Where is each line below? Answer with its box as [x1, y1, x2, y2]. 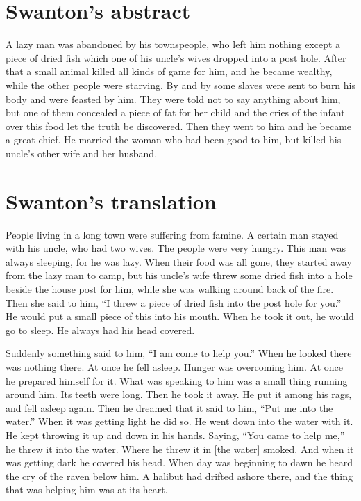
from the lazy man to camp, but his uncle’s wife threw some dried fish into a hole [6, 268, 353, 283]
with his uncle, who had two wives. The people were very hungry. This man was [6, 241, 346, 255]
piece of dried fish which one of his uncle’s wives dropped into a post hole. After [6, 50, 346, 65]
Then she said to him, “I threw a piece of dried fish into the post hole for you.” [6, 295, 342, 310]
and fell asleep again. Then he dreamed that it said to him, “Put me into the [6, 400, 333, 415]
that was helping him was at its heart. [6, 482, 168, 497]
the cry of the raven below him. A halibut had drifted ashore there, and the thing [6, 468, 353, 483]
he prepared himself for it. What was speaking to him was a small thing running [6, 373, 348, 388]
